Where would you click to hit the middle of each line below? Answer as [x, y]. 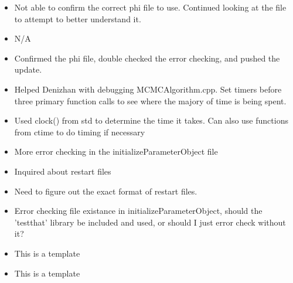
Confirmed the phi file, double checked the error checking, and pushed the [147, 58]
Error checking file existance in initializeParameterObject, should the [138, 211]
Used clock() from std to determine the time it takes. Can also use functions [151, 120]
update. [28, 69]
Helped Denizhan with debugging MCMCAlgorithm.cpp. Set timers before [148, 89]
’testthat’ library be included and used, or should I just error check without [150, 222]
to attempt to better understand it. [78, 18]
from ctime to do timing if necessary [80, 132]
